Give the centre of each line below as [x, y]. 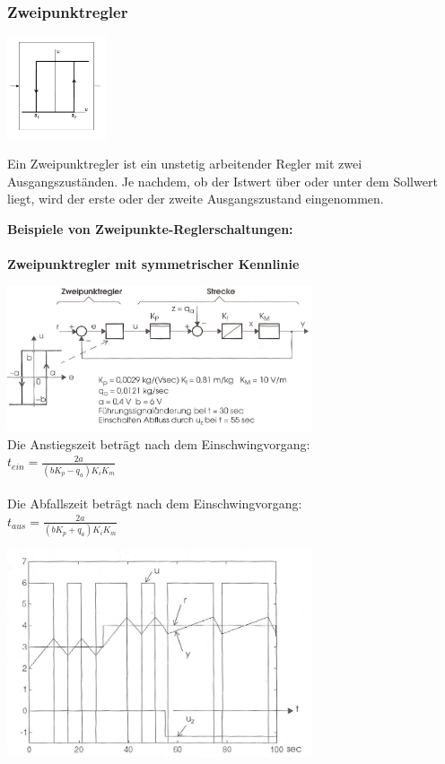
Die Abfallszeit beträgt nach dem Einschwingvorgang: [155, 504]
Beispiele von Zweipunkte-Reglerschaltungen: [150, 228]
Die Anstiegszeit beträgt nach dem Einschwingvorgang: [159, 443]
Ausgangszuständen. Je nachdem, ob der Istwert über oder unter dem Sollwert [222, 181]
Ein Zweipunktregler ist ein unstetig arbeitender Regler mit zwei [185, 164]
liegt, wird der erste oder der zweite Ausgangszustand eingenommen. [196, 199]
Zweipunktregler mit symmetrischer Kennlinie [153, 264]
